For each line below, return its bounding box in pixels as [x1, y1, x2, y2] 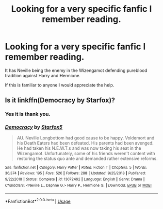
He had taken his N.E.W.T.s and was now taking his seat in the [16, 145, 142, 151]
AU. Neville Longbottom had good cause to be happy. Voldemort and [16, 135, 155, 140]
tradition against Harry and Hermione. [5, 72, 81, 78]
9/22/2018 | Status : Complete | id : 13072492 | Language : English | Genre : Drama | [5, 176, 145, 182]
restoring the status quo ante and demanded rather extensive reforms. [16, 156, 158, 161]
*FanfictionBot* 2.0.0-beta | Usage [5, 198, 71, 204]
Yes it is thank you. [5, 111, 51, 118]
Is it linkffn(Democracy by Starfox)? [5, 96, 115, 104]
